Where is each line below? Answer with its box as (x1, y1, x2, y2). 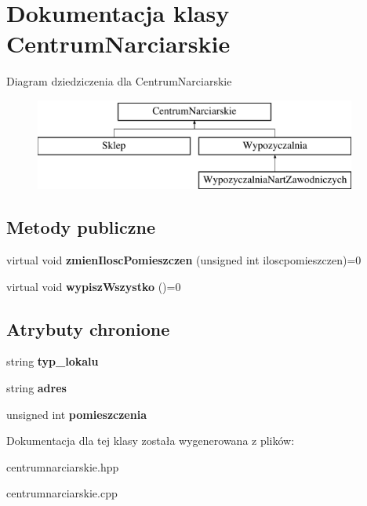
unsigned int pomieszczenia (6, 406, 147, 422)
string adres (6, 380, 67, 396)
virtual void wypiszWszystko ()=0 (6, 278, 181, 294)
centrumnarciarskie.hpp (6, 458, 119, 475)
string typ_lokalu (6, 353, 99, 369)
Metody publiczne (6, 215, 155, 239)
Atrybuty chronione (6, 316, 170, 340)
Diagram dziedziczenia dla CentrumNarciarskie (6, 73, 232, 89)
